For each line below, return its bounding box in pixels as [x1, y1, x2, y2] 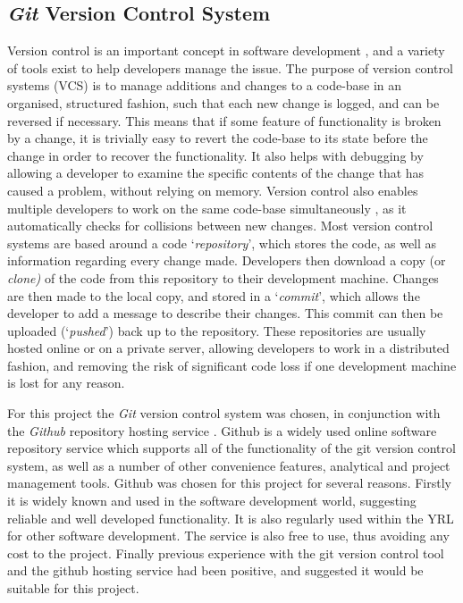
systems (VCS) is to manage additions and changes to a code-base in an [7, 76, 402, 95]
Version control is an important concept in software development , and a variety [7, 41, 445, 60]
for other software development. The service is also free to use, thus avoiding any [7, 526, 450, 545]
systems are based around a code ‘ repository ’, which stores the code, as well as [7, 233, 437, 252]
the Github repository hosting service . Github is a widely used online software [7, 421, 437, 440]
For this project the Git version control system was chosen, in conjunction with [7, 404, 441, 423]
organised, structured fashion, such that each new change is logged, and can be [7, 93, 440, 112]
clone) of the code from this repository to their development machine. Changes [7, 268, 439, 287]
